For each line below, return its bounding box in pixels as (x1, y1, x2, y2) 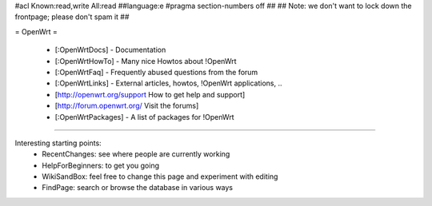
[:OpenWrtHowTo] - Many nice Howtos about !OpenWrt (54, 56, 237, 65)
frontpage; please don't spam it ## (14, 12, 130, 22)
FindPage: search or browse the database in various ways (42, 183, 234, 192)
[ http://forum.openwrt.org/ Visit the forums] (54, 101, 199, 111)
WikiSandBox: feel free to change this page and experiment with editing (42, 172, 278, 181)
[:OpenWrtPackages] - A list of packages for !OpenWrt (54, 112, 235, 121)
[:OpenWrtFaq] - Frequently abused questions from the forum (54, 67, 258, 77)
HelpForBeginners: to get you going (42, 160, 160, 170)
